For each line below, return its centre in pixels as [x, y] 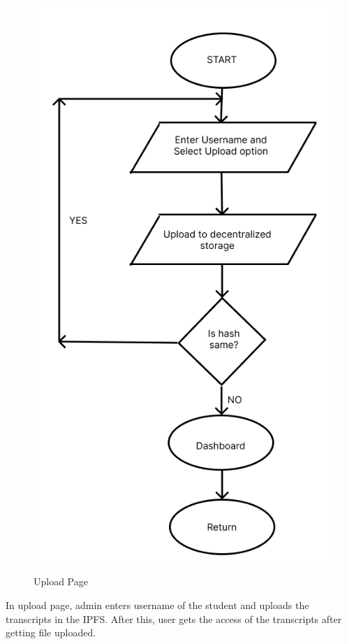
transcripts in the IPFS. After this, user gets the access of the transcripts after [174, 618]
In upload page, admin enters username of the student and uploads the [157, 605]
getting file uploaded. [51, 632]
